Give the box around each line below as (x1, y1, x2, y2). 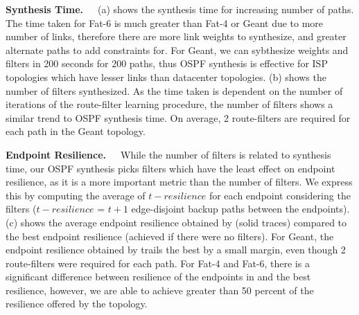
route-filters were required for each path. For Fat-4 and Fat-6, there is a (6, 255, 310, 270)
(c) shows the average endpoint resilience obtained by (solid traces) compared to (6, 215, 347, 229)
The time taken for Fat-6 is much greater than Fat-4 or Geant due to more (6, 15, 324, 30)
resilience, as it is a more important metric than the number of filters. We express (6, 174, 353, 189)
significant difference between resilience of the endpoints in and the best (6, 269, 311, 284)
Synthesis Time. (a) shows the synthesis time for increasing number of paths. (6, 2, 354, 16)
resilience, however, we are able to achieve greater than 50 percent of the (6, 282, 314, 297)
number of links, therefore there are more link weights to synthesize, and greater (6, 29, 347, 44)
